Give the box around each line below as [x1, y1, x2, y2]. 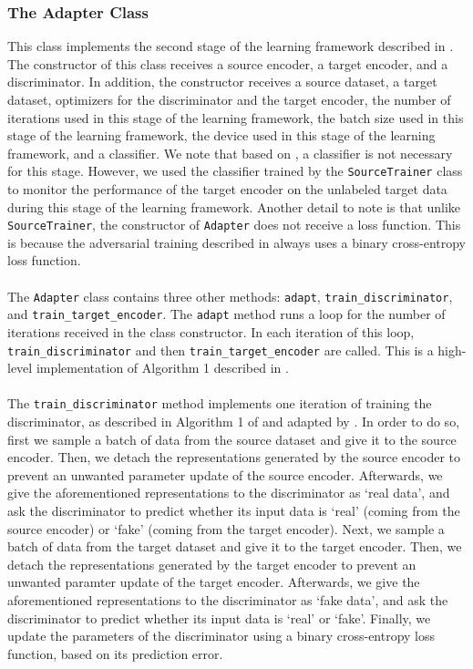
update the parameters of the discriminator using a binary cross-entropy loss [7, 626, 436, 645]
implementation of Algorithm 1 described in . [36, 358, 289, 377]
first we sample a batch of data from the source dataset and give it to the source [7, 429, 457, 448]
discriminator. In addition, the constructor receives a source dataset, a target [7, 72, 437, 91]
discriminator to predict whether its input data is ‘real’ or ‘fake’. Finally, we [7, 608, 431, 627]
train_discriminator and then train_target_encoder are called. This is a [7, 340, 434, 359]
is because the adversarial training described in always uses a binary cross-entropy [7, 232, 467, 252]
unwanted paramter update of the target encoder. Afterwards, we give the [7, 572, 420, 592]
